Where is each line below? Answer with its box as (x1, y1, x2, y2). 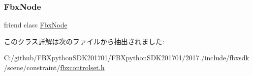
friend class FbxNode (4, 20, 67, 30)
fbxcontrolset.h (60, 62, 105, 72)
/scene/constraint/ (4, 62, 61, 72)
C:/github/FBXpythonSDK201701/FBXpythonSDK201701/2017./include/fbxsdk (4, 52, 249, 63)
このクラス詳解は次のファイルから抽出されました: (4, 36, 164, 46)
